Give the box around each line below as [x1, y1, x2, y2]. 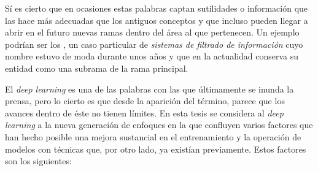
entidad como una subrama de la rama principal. [5, 61, 188, 74]
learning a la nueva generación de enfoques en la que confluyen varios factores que [5, 118, 313, 131]
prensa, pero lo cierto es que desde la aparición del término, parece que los [5, 94, 285, 107]
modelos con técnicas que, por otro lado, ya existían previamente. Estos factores [5, 142, 306, 155]
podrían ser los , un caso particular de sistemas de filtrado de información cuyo [5, 37, 303, 50]
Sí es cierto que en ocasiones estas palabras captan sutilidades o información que [5, 2, 308, 14]
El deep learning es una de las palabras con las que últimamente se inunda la [5, 82, 294, 95]
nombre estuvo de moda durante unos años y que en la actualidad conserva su [5, 50, 299, 63]
